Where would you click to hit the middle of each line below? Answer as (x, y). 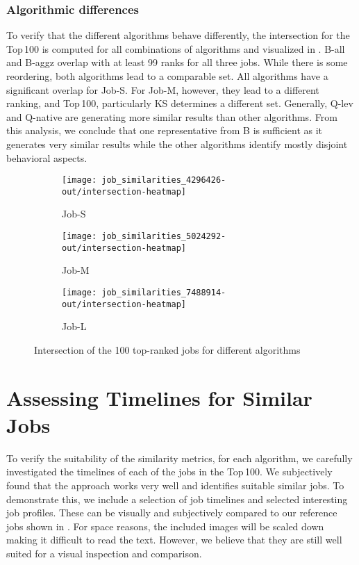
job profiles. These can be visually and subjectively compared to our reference (172, 513)
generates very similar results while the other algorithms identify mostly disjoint (177, 144)
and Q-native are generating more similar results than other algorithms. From (172, 116)
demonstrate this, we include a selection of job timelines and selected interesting (177, 499)
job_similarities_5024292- (164, 237)
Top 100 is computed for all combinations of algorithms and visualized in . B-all (176, 48)
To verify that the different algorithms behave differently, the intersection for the (178, 35)
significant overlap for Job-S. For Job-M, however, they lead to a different (163, 89)
